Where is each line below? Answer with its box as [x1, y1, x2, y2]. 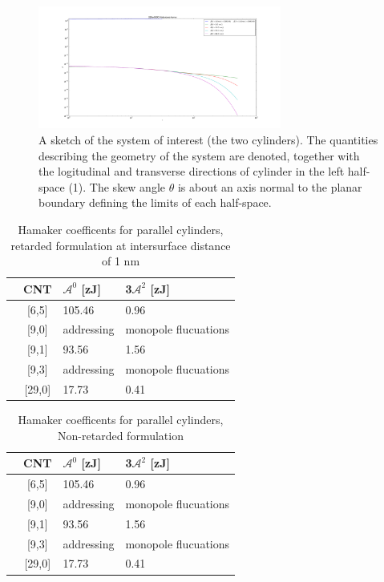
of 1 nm [101, 253, 140, 269]
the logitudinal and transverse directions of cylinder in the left [38, 163, 345, 180]
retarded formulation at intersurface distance [10, 236, 231, 253]
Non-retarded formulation [58, 426, 184, 443]
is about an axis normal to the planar [177, 178, 362, 195]
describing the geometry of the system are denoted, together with [38, 147, 360, 164]
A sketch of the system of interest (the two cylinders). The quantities [38, 131, 378, 148]
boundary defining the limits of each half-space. [38, 194, 272, 211]
